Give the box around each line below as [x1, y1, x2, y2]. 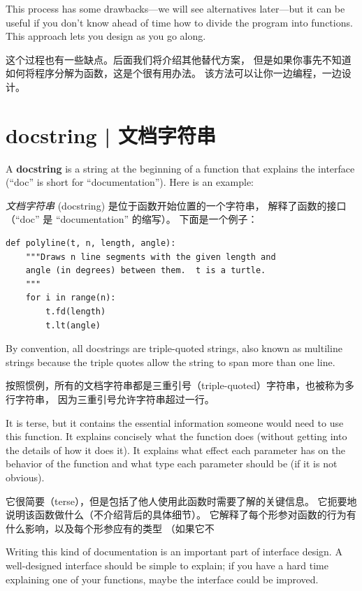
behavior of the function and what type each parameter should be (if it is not [6, 456, 338, 471]
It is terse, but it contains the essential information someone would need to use [6, 415, 344, 430]
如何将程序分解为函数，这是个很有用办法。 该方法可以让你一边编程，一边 [6, 66, 342, 80]
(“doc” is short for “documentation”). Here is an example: [6, 175, 254, 189]
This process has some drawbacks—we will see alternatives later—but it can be [6, 1, 345, 15]
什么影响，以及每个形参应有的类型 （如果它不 [6, 520, 215, 535]
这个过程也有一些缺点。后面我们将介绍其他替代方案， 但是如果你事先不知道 [6, 52, 352, 66]
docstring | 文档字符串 [6, 120, 217, 149]
